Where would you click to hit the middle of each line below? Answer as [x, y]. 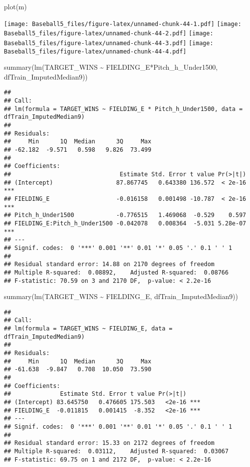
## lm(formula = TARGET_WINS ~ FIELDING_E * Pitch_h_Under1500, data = [123, 109]
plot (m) [15, 6]
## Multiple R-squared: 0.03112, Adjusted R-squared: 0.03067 [116, 451]
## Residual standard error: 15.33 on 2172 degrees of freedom [109, 443]
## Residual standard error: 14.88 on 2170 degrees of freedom [109, 264]
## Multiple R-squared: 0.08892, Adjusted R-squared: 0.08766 [116, 272]
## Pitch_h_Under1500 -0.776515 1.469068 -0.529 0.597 [125, 215]
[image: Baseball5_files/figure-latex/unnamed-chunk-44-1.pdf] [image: [123, 24]
